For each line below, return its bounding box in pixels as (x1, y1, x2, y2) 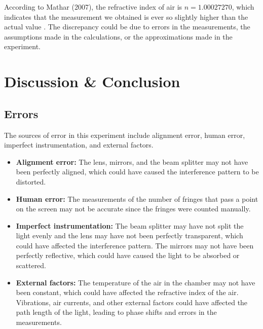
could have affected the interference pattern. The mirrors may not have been (16, 240, 254, 250)
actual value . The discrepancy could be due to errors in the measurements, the (4, 21, 250, 32)
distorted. (16, 176, 46, 187)
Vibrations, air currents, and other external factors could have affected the (16, 297, 248, 307)
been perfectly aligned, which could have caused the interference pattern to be (16, 166, 259, 177)
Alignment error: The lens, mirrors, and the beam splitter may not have (16, 156, 248, 167)
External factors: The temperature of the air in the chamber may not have (16, 277, 255, 287)
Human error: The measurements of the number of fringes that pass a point (16, 193, 258, 204)
